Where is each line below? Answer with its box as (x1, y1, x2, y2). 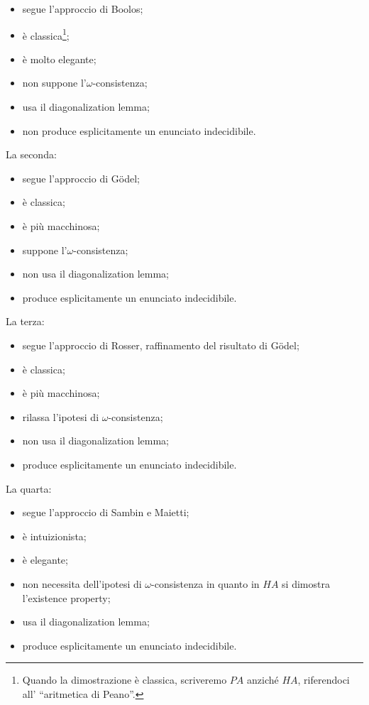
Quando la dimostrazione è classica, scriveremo (22, 672, 227, 687)
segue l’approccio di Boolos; (22, 1, 143, 16)
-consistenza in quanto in (151, 576, 260, 591)
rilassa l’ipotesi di (22, 409, 99, 424)
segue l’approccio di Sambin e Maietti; (22, 505, 189, 520)
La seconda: (6, 147, 57, 162)
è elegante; (22, 552, 68, 567)
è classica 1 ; (22, 26, 70, 43)
